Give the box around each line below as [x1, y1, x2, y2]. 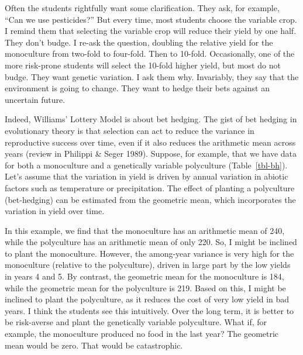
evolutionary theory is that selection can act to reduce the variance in [5, 124, 254, 136]
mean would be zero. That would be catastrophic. [5, 339, 183, 351]
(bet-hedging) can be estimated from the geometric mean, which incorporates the [5, 193, 296, 205]
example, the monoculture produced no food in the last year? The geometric [5, 328, 279, 340]
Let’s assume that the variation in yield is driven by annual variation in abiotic [5, 170, 288, 182]
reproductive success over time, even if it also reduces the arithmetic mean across [5, 136, 296, 148]
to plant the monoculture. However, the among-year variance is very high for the [5, 247, 294, 259]
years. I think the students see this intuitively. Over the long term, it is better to [5, 304, 294, 316]
